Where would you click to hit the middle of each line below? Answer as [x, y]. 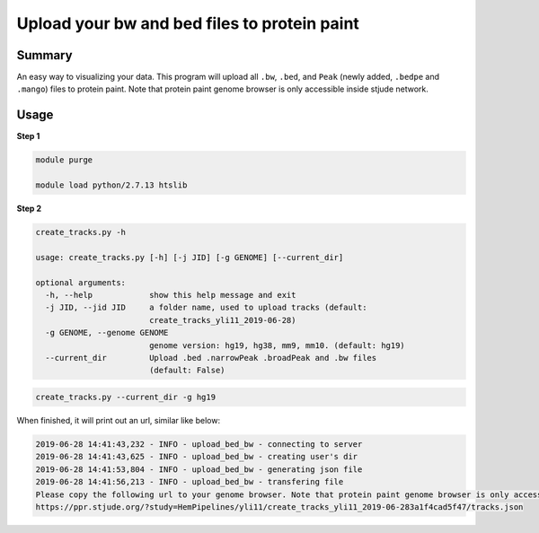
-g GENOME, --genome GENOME [107, 333]
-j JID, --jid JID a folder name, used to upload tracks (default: [206, 308]
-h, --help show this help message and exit [171, 295]
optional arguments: [80, 282]
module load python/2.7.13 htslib [111, 185]
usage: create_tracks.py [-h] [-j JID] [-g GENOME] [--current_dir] [190, 257]
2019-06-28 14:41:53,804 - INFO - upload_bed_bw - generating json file [199, 469]
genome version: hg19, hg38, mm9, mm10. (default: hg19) [277, 345]
